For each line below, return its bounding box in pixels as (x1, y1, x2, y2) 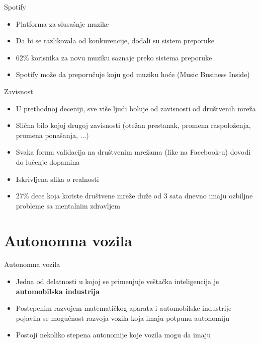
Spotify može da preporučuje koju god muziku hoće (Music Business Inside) (16, 69, 250, 80)
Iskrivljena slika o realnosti (16, 173, 99, 184)
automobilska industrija (16, 286, 100, 296)
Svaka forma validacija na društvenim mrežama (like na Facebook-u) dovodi (16, 147, 251, 157)
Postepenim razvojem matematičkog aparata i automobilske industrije (16, 303, 232, 313)
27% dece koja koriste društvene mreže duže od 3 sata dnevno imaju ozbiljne (16, 190, 253, 201)
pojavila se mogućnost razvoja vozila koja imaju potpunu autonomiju (16, 312, 229, 323)
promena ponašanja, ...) (16, 129, 89, 140)
